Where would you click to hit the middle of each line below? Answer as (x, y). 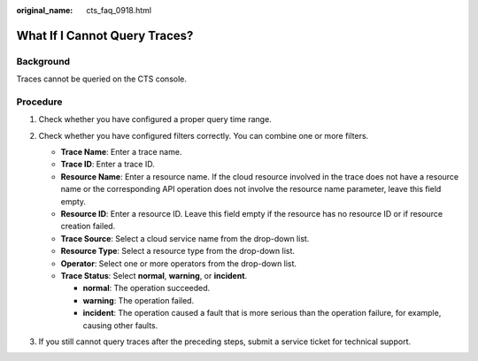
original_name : (45, 10)
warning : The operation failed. (139, 300)
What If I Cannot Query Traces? (105, 35)
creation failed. (88, 227)
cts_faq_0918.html (119, 10)
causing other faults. (120, 325)
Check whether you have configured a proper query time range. (155, 119)
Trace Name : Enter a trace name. (121, 152)
